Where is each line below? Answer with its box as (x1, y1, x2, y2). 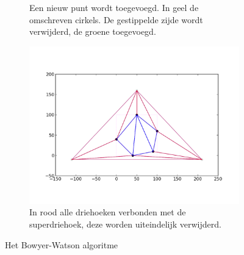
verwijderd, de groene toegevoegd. (29, 25, 156, 38)
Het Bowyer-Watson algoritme (5, 238, 118, 251)
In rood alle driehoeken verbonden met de (29, 206, 186, 218)
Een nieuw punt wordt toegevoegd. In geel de (29, 1, 199, 13)
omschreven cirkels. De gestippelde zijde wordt (29, 13, 203, 26)
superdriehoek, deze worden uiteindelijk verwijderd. (29, 217, 221, 230)
